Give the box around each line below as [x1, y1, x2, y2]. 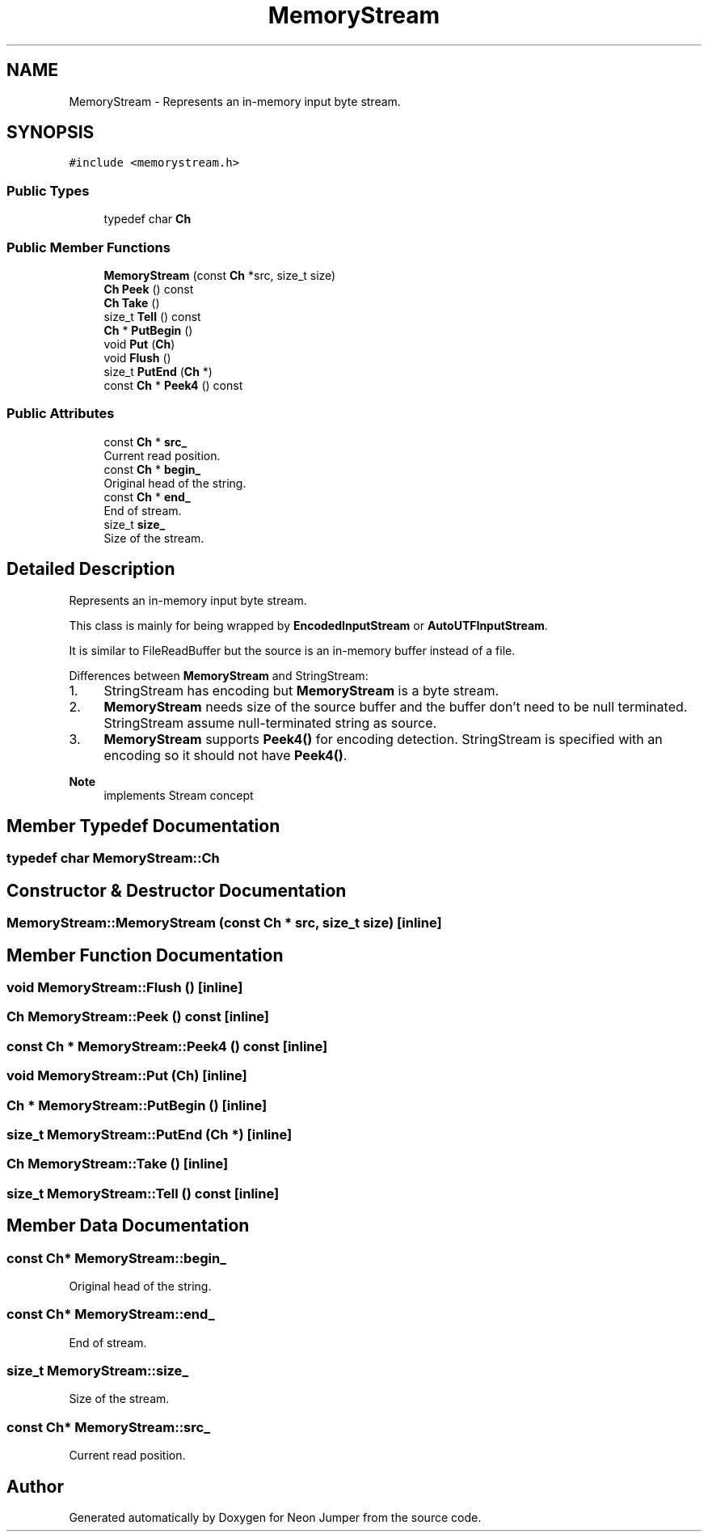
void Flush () [103, 350, 171, 365]
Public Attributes [6, 405, 115, 422]
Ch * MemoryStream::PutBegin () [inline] [6, 1096, 268, 1113]
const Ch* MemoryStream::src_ [6, 1418, 210, 1435]
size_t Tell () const [103, 309, 201, 323]
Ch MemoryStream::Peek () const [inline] [6, 1008, 270, 1025]
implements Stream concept [103, 788, 254, 802]
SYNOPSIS [6, 122, 95, 143]
